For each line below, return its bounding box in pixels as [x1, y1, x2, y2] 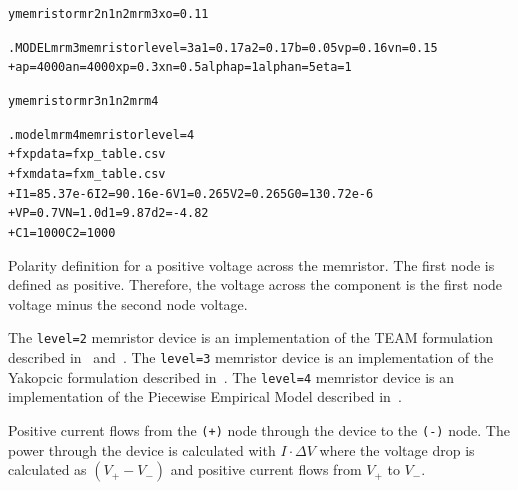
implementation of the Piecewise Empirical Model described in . [8, 386, 402, 407]
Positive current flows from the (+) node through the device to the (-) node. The [8, 419, 510, 440]
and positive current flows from [170, 459, 362, 480]
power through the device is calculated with [8, 439, 276, 460]
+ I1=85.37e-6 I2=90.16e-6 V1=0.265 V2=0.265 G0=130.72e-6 [8, 186, 374, 201]
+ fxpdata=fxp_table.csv [8, 147, 166, 162]
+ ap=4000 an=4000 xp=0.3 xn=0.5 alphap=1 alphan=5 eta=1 [8, 60, 352, 75]
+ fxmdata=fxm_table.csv [8, 166, 166, 181]
